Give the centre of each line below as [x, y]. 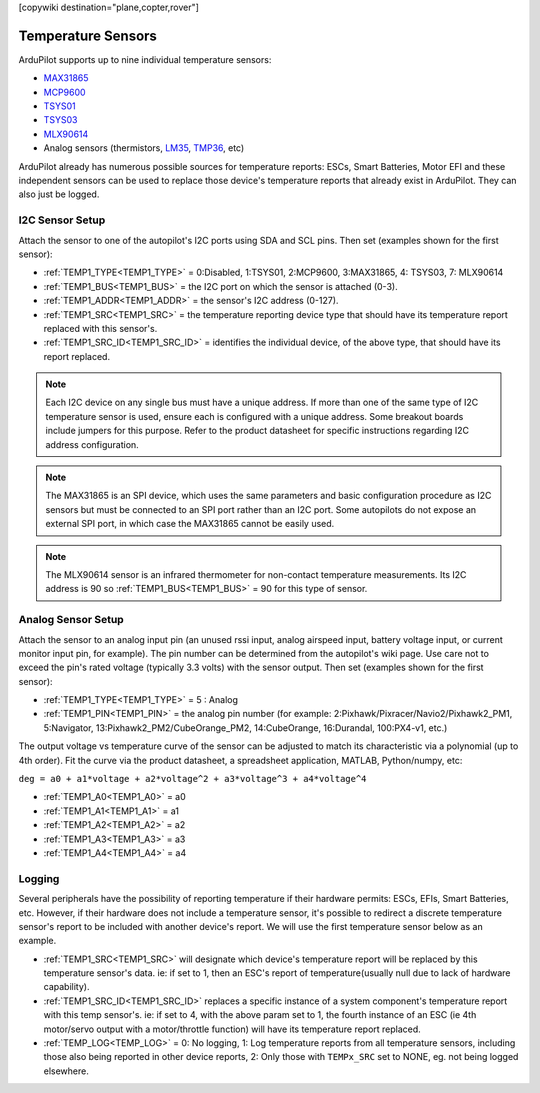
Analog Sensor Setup [71, 620]
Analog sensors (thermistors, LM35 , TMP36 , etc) [144, 148]
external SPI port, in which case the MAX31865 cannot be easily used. [190, 524]
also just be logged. [59, 194]
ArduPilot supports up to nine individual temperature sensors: [145, 59]
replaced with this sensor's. [100, 328]
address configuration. [92, 444]
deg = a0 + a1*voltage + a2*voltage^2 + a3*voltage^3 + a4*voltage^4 [192, 779]
